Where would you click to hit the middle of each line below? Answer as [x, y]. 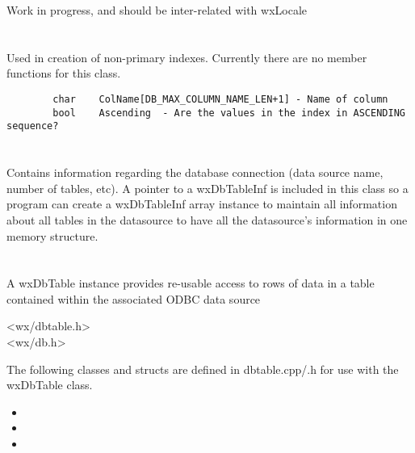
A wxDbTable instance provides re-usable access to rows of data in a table [191, 283]
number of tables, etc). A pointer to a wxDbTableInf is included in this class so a [207, 188]
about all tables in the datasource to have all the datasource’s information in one [207, 219]
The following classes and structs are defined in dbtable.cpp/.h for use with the [203, 369]
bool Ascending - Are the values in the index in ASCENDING [229, 113]
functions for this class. [64, 73]
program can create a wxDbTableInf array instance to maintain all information [202, 204]
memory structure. [52, 235]
